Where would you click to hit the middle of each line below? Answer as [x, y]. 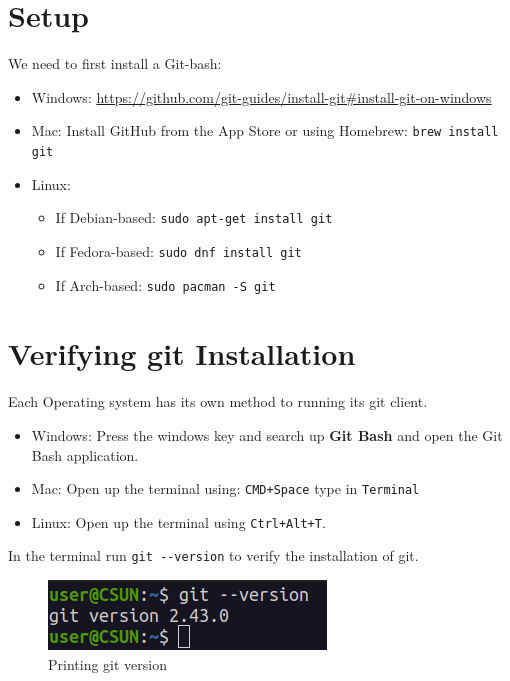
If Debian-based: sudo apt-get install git [194, 217]
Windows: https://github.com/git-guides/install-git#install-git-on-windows [261, 96]
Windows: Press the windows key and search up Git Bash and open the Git [267, 434]
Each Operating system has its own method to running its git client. [218, 401]
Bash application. [85, 454]
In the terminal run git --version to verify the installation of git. [213, 555]
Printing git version [107, 663]
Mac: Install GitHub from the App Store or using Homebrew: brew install [265, 130]
